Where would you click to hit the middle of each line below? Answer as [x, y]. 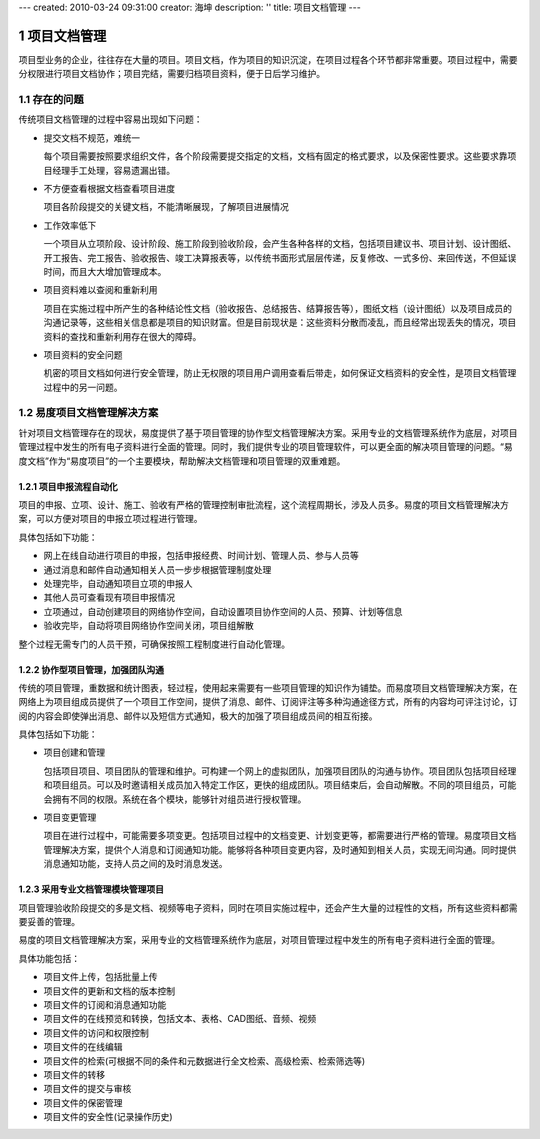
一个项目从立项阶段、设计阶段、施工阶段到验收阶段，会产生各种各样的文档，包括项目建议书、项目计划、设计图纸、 [280, 244]
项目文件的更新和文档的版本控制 [109, 991]
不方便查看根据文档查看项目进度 [109, 188]
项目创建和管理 [74, 752]
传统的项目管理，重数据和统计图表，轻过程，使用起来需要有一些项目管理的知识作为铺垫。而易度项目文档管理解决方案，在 [268, 687]
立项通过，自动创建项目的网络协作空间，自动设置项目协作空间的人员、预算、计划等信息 [223, 611]
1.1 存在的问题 [51, 100]
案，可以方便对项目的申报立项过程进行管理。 [110, 519]
